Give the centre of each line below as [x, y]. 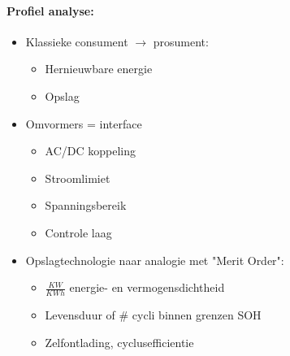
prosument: [181, 41]
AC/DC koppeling [91, 151]
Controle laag [78, 232]
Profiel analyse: [50, 10]
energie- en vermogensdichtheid [147, 287]
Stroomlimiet [78, 178]
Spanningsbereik [86, 205]
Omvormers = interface [84, 123]
